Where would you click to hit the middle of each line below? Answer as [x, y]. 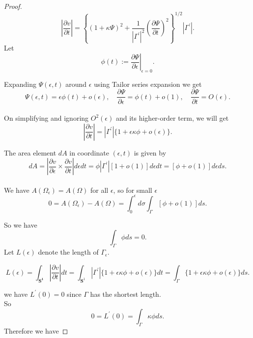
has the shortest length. [126, 294]
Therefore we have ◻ [36, 330]
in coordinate [89, 152]
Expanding [20, 84]
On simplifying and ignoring [46, 118]
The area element [30, 152]
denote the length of [68, 252]
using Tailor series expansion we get [148, 84]
